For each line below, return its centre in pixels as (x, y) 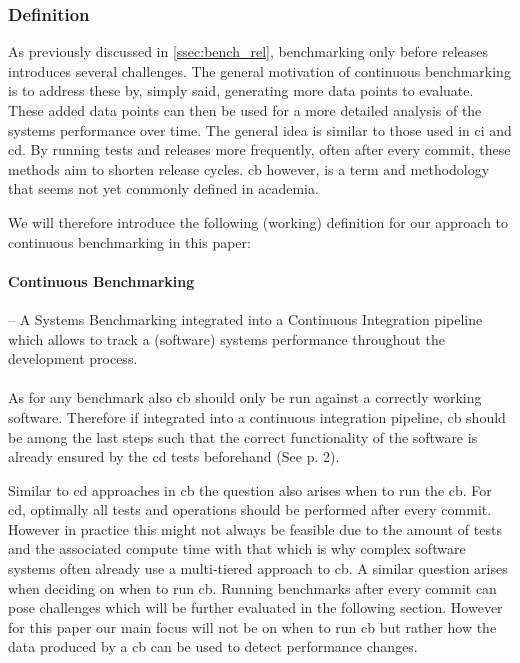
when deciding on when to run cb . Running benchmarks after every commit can (252, 587)
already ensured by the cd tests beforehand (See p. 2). (174, 456)
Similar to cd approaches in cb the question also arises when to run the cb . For (250, 489)
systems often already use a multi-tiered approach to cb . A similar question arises (258, 568)
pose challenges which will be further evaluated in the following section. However (255, 607)
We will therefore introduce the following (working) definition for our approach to (258, 221)
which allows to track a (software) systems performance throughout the (226, 338)
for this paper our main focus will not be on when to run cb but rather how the (252, 626)
